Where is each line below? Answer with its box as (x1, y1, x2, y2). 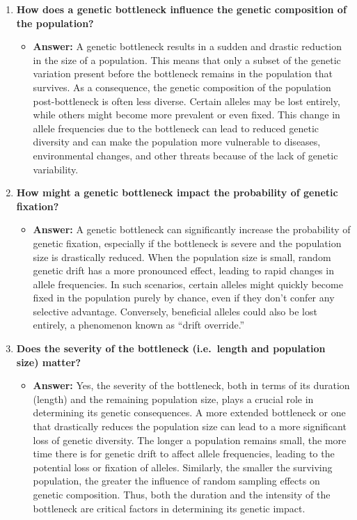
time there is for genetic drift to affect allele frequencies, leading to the (33, 446, 335, 461)
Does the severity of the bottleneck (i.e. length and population (16, 341, 326, 356)
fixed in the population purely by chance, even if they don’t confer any (33, 290, 335, 305)
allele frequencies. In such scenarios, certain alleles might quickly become (33, 276, 343, 291)
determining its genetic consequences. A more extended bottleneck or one (33, 405, 346, 420)
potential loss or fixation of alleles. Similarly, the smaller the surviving (33, 459, 333, 474)
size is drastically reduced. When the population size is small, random (33, 249, 331, 264)
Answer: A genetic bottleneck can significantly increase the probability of (33, 222, 351, 237)
